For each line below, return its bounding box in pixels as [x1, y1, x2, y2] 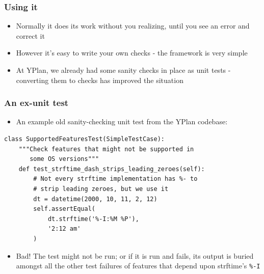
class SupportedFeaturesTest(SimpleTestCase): [4, 135, 165, 143]
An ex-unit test [4, 96, 69, 109]
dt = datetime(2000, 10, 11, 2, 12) [33, 195, 157, 203]
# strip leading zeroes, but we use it [33, 185, 169, 193]
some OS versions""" [30, 155, 99, 163]
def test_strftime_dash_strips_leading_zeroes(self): [18, 165, 205, 173]
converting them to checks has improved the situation [16, 74, 183, 85]
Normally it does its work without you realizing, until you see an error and [16, 20, 250, 31]
